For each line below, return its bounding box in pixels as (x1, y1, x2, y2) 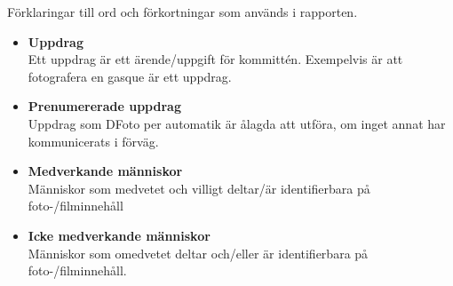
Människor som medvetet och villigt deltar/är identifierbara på (28, 179, 370, 197)
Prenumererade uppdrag (28, 97, 181, 115)
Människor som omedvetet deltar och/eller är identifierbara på (28, 243, 369, 262)
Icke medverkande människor (28, 226, 211, 244)
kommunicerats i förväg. (28, 131, 159, 150)
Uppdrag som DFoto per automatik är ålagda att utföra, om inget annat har (28, 114, 446, 132)
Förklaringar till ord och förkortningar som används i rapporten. (7, 3, 358, 20)
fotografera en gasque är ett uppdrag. (28, 67, 232, 85)
